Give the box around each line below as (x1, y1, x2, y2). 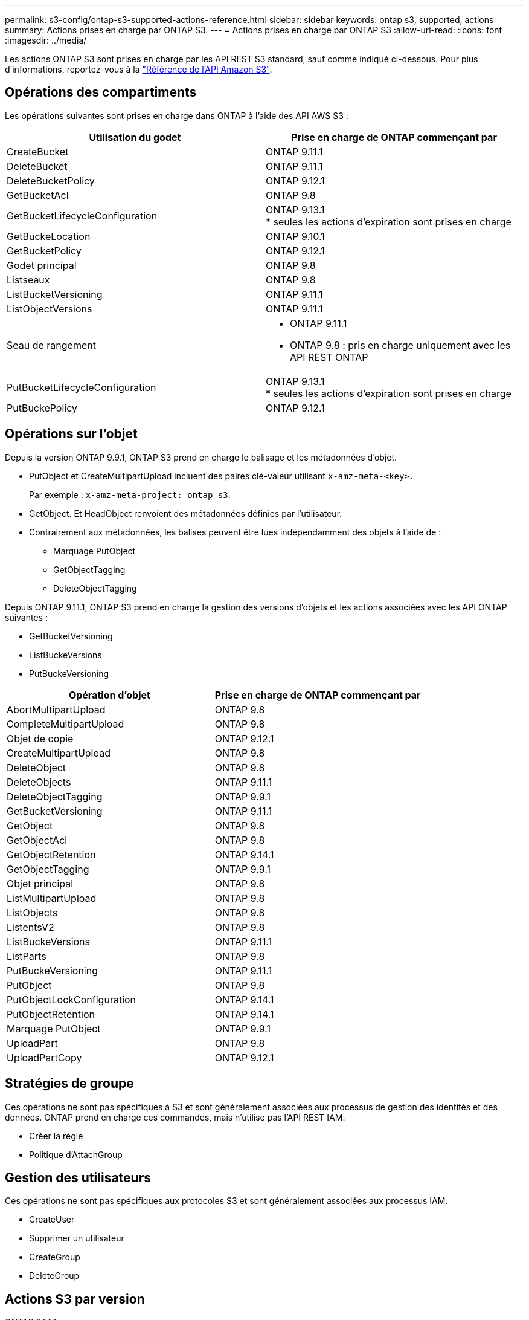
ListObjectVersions (7, 302, 92, 315)
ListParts (7, 950, 46, 962)
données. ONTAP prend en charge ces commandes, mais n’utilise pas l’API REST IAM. (5, 1111, 345, 1122)
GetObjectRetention (7, 848, 96, 861)
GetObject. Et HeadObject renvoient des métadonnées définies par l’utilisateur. (29, 508, 342, 519)
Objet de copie (7, 732, 74, 745)
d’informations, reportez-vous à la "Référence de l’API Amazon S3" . (5, 64, 272, 74)
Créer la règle (29, 1130, 83, 1141)
